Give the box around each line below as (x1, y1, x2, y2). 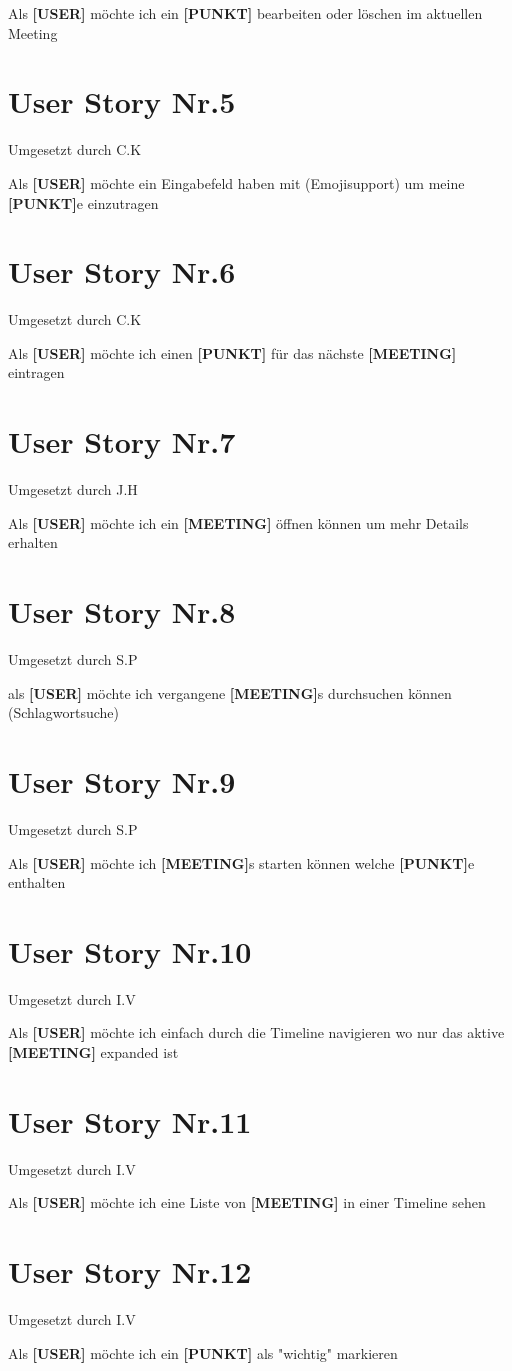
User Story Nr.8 (8, 591, 236, 632)
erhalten (8, 532, 58, 553)
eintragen (8, 362, 65, 383)
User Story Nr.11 (8, 1100, 252, 1141)
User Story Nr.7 (8, 421, 236, 462)
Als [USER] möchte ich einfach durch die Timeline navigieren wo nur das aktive (8, 1022, 505, 1043)
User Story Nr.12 (8, 1251, 252, 1292)
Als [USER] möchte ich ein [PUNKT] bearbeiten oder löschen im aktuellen (8, 3, 483, 23)
